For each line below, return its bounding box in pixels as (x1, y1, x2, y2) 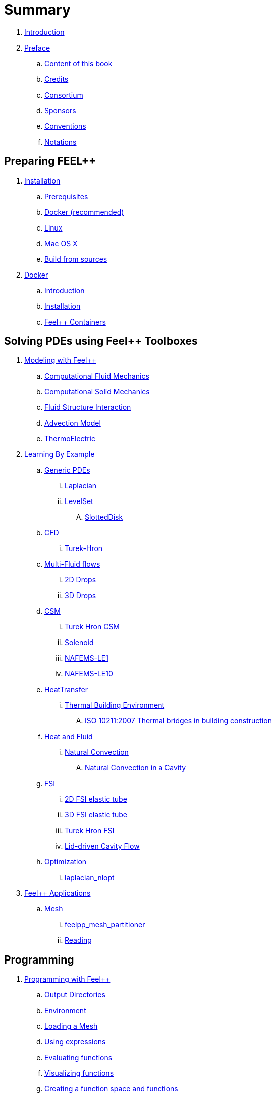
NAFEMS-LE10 (65, 669, 113, 678)
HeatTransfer (44, 685, 88, 694)
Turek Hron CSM (65, 622, 120, 631)
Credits (44, 74, 69, 83)
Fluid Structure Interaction (44, 403, 131, 412)
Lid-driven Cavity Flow (65, 842, 140, 851)
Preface (24, 43, 50, 52)
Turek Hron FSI (65, 826, 115, 835)
